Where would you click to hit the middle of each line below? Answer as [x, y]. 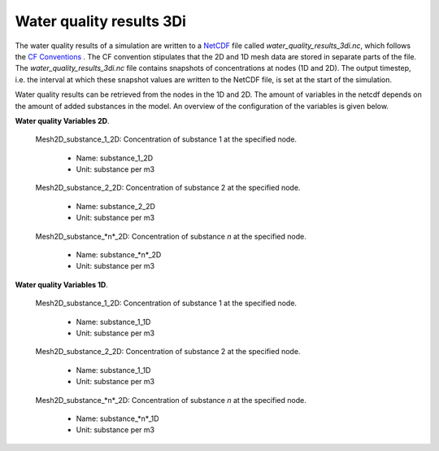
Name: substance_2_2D [116, 206]
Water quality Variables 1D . [62, 284]
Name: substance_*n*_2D [119, 255]
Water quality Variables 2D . [62, 120]
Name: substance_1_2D [115, 158]
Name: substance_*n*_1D [117, 418]
